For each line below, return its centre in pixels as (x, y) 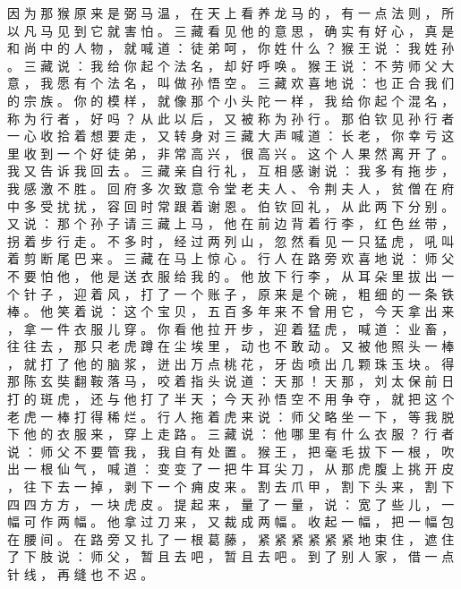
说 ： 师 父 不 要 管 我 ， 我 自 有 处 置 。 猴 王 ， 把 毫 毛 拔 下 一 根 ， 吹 (231, 451)
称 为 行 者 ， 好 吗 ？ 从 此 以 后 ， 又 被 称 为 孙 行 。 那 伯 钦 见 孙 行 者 (231, 118)
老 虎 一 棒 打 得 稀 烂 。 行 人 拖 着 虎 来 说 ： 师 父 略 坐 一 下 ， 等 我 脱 (231, 416)
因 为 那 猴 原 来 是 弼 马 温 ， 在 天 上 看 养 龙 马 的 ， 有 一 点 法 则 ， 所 (231, 13)
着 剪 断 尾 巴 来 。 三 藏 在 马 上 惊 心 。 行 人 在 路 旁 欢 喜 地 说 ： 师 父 (231, 258)
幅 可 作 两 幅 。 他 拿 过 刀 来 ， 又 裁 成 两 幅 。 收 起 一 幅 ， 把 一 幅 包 (231, 521)
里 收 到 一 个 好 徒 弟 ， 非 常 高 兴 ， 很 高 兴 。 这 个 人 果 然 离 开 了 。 (231, 153)
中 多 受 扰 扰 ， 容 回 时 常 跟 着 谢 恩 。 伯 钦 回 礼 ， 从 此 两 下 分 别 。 (231, 205)
